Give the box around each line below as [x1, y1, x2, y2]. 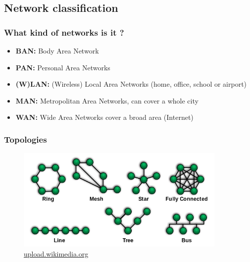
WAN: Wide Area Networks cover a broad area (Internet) [15, 112, 194, 122]
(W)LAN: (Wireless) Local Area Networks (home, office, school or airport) [15, 79, 247, 89]
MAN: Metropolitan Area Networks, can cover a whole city [15, 95, 199, 105]
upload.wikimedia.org [24, 248, 89, 259]
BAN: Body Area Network [15, 46, 99, 55]
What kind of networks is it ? [4, 26, 124, 38]
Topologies [4, 133, 47, 145]
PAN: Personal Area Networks [15, 62, 110, 72]
